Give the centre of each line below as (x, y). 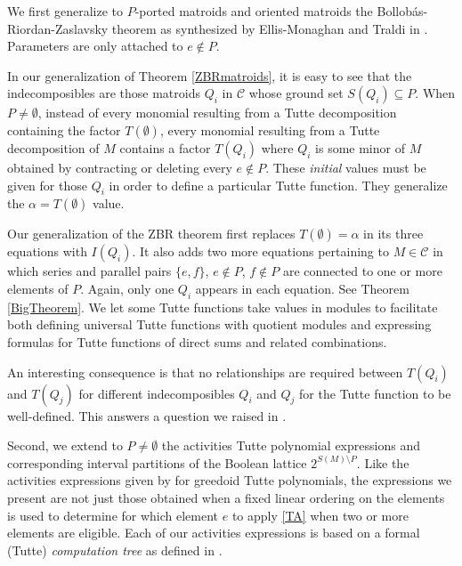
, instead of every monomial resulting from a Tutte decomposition (217, 113)
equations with (47, 251)
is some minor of (360, 147)
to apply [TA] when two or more (320, 515)
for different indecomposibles (157, 393)
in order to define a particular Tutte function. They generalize (278, 185)
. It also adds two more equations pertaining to (260, 251)
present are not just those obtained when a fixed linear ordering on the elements (226, 497)
